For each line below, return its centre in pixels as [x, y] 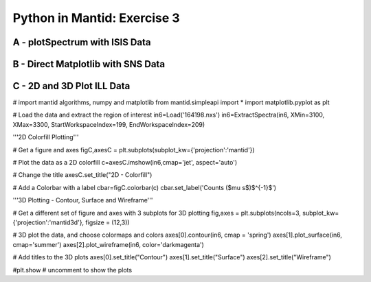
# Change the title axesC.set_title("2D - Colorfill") [82, 175]
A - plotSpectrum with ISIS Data [82, 42]
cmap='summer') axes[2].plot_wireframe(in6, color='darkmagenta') [108, 244]
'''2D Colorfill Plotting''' [46, 137]
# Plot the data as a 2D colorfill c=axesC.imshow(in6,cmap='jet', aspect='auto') [125, 163]
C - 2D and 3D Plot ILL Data [71, 86]
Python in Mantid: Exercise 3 [96, 18]
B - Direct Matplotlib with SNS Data [89, 64]
